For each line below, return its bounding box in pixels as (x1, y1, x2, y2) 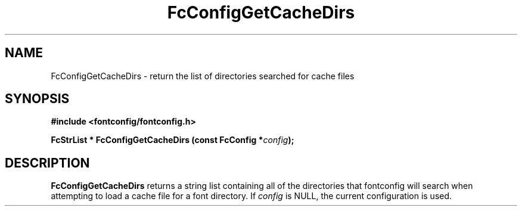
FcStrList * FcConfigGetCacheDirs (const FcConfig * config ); (51, 135, 294, 145)
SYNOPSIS (5, 91, 70, 107)
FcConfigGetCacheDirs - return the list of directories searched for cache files (51, 70, 355, 81)
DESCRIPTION (5, 155, 90, 170)
